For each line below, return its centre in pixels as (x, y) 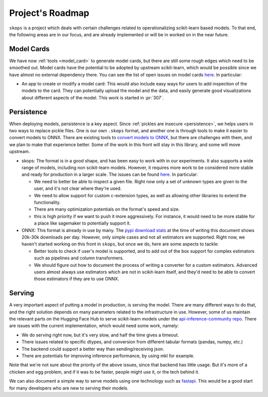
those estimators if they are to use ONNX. (76, 279)
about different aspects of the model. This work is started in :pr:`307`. (93, 97)
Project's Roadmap (49, 13)
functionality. (47, 202)
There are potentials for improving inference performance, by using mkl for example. (108, 356)
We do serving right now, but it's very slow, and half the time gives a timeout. (100, 335)
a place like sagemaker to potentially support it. (82, 223)
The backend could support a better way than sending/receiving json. (93, 349)
